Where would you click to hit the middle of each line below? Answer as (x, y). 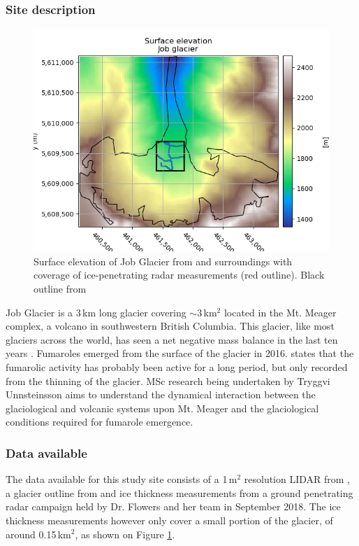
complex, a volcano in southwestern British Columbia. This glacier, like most (170, 326)
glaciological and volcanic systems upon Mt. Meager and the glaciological (162, 408)
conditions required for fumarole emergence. (100, 422)
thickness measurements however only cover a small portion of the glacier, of (169, 520)
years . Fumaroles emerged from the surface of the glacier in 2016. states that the (180, 353)
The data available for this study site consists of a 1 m (122, 479)
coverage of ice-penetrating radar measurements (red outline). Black (179, 275)
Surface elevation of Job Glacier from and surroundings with (163, 261)
